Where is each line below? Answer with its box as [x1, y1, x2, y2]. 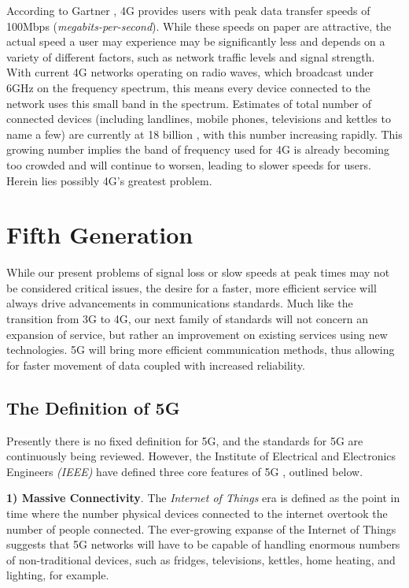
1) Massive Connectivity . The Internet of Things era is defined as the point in [6, 489, 400, 506]
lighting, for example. [6, 567, 109, 583]
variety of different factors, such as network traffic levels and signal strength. [6, 48, 375, 65]
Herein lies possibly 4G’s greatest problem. [6, 172, 212, 188]
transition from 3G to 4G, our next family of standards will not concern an [6, 311, 368, 327]
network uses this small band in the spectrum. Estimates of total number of [6, 95, 372, 111]
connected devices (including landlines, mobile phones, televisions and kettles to [6, 110, 391, 127]
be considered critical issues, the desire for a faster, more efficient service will [6, 279, 377, 296]
